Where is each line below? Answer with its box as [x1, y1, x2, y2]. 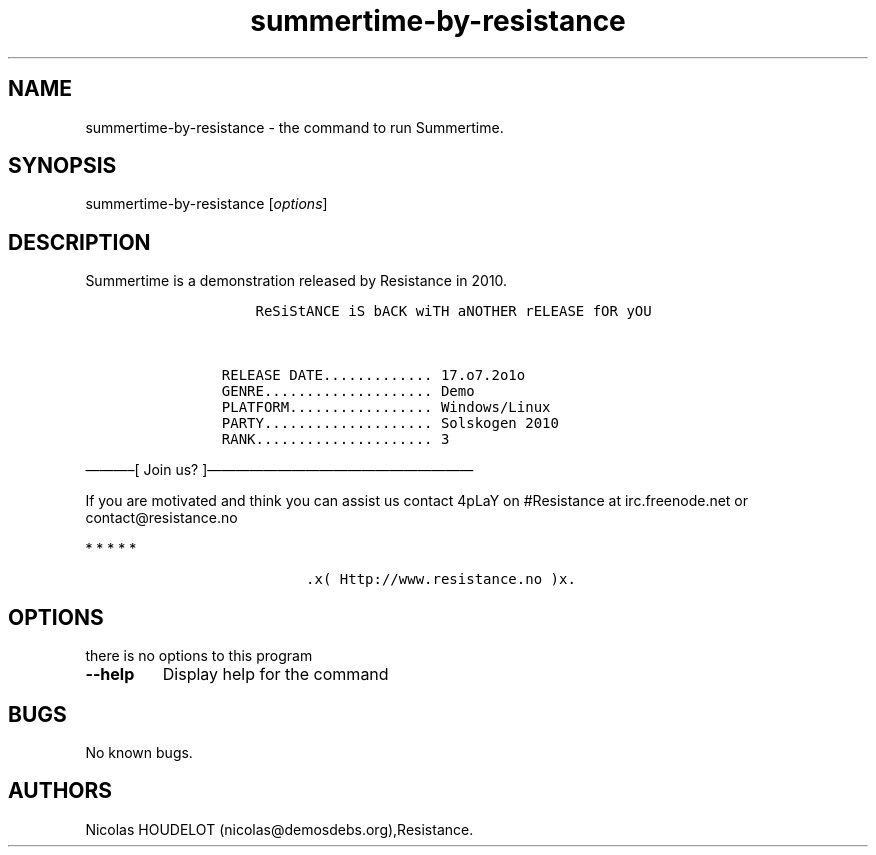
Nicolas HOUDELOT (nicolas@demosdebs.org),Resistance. [85, 820, 474, 838]
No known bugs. [85, 743, 193, 761]
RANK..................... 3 [221, 431, 450, 448]
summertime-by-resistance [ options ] [85, 195, 328, 213]
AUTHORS [8, 778, 113, 804]
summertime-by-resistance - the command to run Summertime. [85, 118, 504, 136]
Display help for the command [162, 664, 389, 685]
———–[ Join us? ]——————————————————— [85, 461, 474, 479]
